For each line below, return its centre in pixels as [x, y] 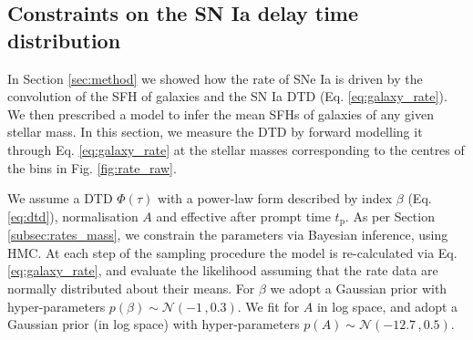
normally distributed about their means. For [131, 288]
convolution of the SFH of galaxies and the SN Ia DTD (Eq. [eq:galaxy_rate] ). [227, 96]
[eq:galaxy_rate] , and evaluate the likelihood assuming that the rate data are [223, 270]
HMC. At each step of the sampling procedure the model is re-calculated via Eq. [232, 252]
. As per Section [390, 216]
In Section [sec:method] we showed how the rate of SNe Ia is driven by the [215, 78]
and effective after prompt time [243, 216]
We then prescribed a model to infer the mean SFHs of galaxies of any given [221, 113]
